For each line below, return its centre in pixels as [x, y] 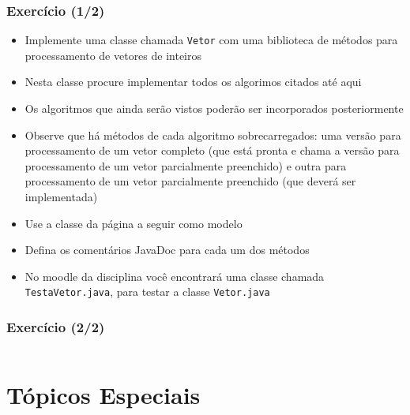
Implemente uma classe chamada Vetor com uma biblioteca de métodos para [211, 40]
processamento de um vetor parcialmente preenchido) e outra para [186, 165]
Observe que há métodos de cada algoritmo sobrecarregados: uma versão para [213, 135]
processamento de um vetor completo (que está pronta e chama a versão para [212, 150]
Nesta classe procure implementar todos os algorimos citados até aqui [193, 82]
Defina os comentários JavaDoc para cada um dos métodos [167, 250]
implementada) [61, 197]
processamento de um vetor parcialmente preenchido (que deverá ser [190, 181]
